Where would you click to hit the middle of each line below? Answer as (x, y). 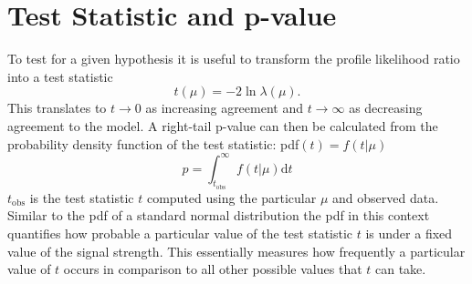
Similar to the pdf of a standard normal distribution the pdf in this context (219, 215)
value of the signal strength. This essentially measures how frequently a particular (236, 251)
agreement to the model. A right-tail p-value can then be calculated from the (223, 125)
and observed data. (386, 197)
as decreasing (386, 108)
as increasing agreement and (224, 108)
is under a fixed (409, 233)
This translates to (57, 108)
